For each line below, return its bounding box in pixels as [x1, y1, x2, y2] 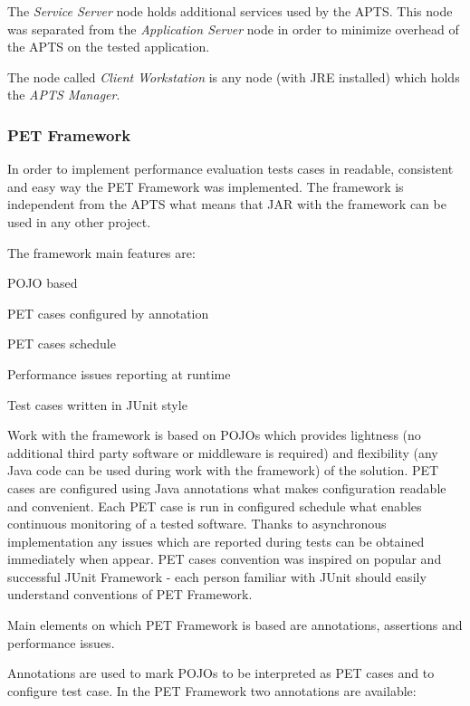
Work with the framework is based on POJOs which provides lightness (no [7, 425, 421, 444]
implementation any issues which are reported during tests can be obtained [7, 531, 425, 550]
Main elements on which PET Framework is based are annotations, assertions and [7, 615, 463, 634]
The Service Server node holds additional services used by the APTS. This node [7, 2, 453, 20]
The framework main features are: [7, 243, 196, 262]
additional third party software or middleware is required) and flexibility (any [7, 443, 438, 462]
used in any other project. [7, 212, 151, 231]
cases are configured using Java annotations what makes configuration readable [7, 478, 446, 497]
